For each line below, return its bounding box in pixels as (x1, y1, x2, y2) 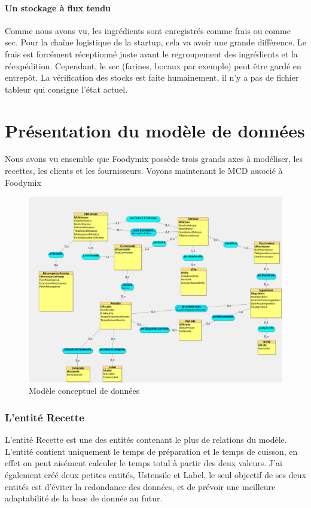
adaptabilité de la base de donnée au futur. (5, 492, 163, 504)
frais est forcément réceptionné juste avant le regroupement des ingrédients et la (5, 47, 298, 60)
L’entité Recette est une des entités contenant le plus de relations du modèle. (5, 433, 287, 446)
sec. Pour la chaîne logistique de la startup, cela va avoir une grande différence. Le (5, 36, 306, 48)
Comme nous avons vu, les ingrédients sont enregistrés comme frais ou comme (5, 24, 291, 36)
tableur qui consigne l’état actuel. (5, 82, 128, 95)
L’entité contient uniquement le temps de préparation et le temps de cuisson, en (5, 445, 298, 457)
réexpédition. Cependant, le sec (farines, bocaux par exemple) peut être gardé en (5, 59, 301, 72)
